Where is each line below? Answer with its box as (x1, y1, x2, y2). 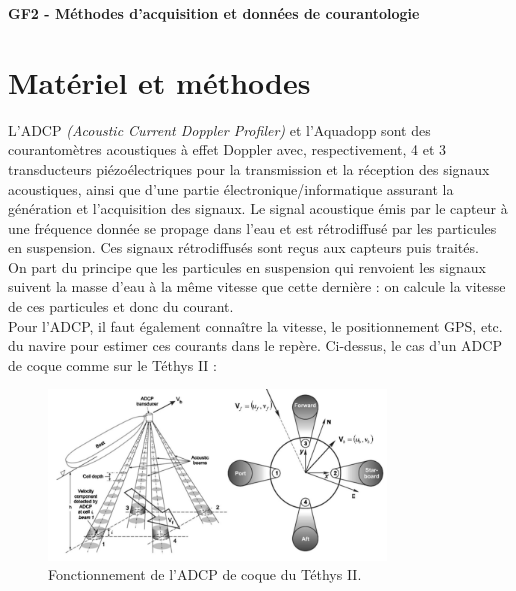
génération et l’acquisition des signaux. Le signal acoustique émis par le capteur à (8, 198, 508, 219)
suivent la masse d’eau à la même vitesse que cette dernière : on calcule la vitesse (8, 276, 506, 297)
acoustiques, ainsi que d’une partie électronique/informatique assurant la (8, 178, 454, 199)
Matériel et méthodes (8, 61, 311, 102)
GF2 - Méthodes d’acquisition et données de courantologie (8, 3, 420, 23)
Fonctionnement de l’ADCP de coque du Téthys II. (48, 564, 362, 585)
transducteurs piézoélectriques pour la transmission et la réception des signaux (8, 158, 490, 179)
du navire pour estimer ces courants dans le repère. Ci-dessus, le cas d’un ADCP (8, 335, 502, 356)
